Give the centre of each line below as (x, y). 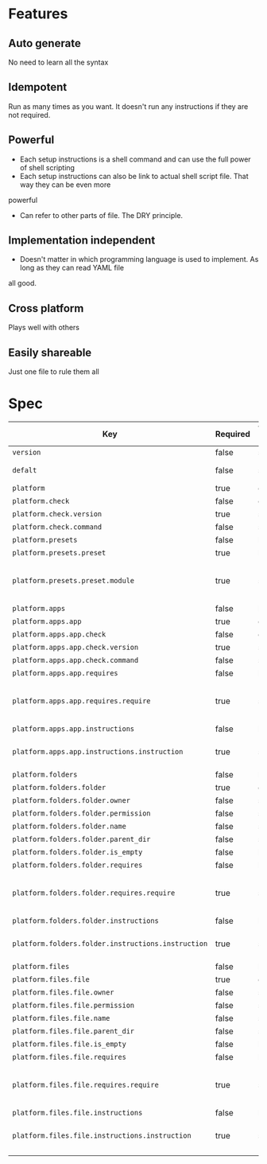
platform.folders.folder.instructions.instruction (110, 944)
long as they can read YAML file (72, 268)
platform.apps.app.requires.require (81, 701)
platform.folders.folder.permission (81, 814)
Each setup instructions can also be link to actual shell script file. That (134, 176)
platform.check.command (57, 527)
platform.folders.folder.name (70, 826)
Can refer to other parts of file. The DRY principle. (101, 215)
